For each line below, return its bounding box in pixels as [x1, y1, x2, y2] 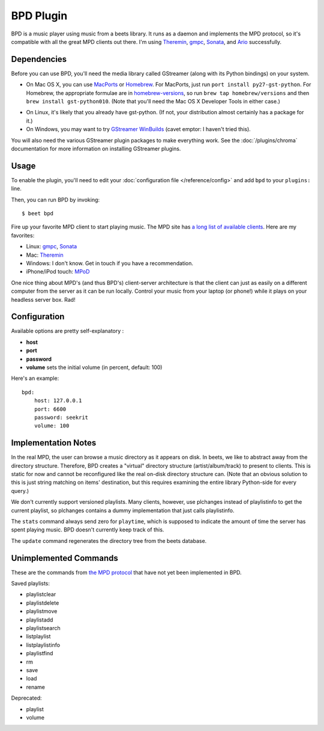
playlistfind [26, 650, 53, 657]
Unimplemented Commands [11, 553, 118, 563]
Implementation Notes [11, 438, 97, 448]
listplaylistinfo [26, 641, 60, 649]
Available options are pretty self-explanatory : [11, 328, 124, 335]
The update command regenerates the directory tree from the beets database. [11, 537, 207, 544]
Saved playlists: [11, 580, 50, 587]
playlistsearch [26, 625, 61, 632]
